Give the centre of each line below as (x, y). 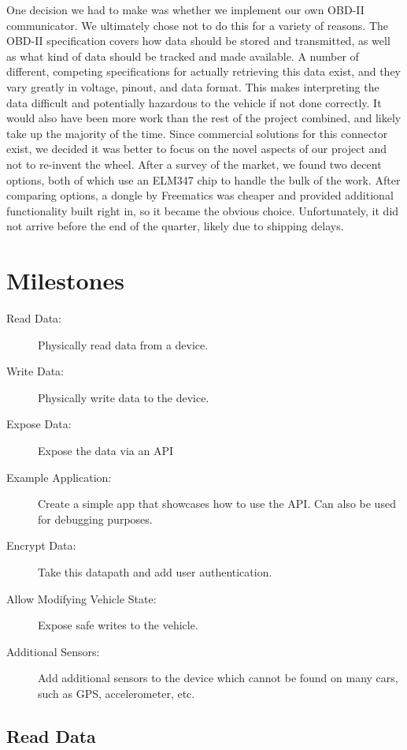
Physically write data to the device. (124, 397)
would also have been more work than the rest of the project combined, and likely (204, 118)
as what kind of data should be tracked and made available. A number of (183, 56)
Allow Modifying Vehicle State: (81, 598)
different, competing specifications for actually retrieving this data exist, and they (203, 71)
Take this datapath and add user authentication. (155, 571)
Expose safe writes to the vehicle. (118, 625)
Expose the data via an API (105, 450)
